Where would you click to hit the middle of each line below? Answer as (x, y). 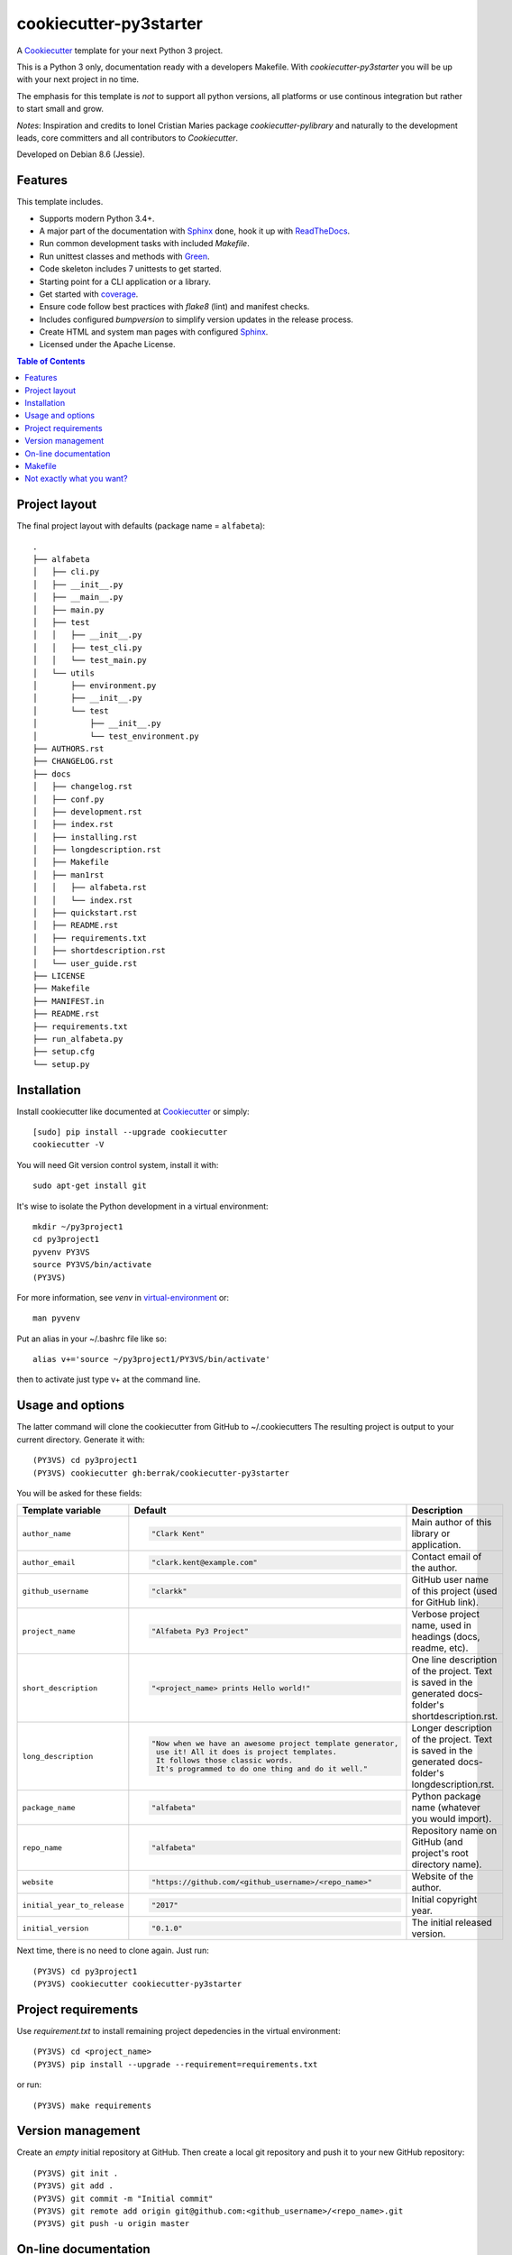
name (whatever (446, 1808)
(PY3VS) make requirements (92, 2105)
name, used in (442, 1625)
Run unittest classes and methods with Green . (125, 256)
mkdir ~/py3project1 (78, 1226)
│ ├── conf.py (69, 799)
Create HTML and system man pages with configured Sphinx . (154, 332)
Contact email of (447, 1557)
